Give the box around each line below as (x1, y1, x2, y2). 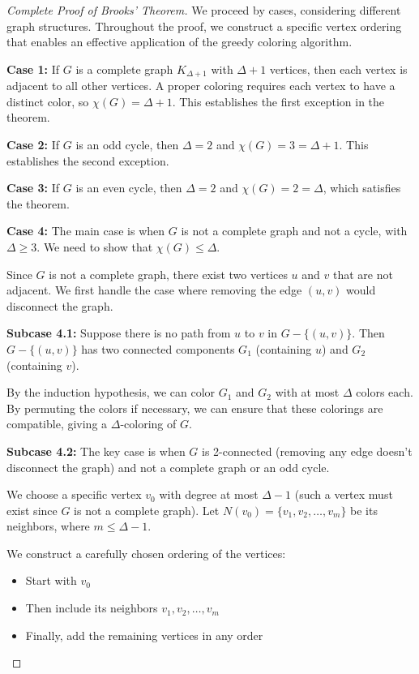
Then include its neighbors (25, 599, 158, 616)
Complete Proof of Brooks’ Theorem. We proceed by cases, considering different (6, 2, 401, 18)
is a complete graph (75, 60, 173, 77)
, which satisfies (323, 179, 401, 196)
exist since (6, 501, 58, 518)
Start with (25, 572, 77, 589)
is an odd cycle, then (75, 136, 179, 153)
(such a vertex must (294, 486, 393, 503)
